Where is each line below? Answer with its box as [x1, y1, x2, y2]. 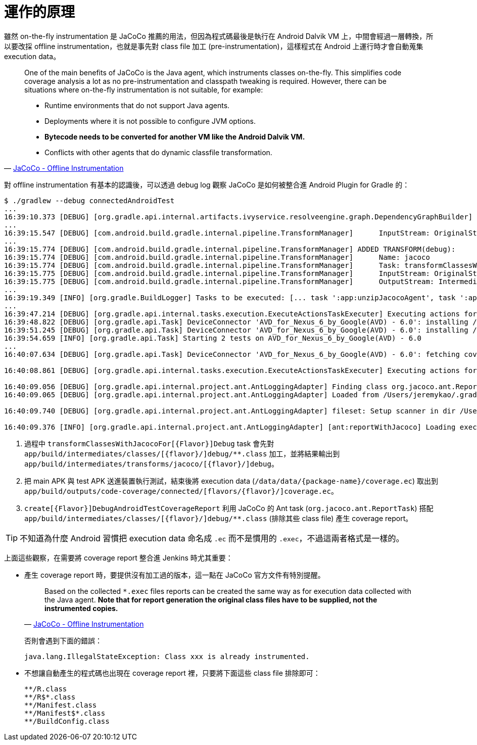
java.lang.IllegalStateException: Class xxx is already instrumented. [24, 652, 310, 661]
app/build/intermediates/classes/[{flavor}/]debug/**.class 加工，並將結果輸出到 [24, 449, 340, 458]
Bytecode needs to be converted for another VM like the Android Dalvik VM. [44, 132, 305, 141]
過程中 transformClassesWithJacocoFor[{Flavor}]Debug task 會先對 [24, 439, 274, 448]
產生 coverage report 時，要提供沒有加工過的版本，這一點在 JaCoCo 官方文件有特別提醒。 [24, 570, 325, 579]
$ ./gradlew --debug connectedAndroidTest [4, 196, 175, 205]
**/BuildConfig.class [24, 717, 110, 725]
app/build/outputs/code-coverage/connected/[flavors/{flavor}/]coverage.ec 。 [24, 486, 338, 495]
